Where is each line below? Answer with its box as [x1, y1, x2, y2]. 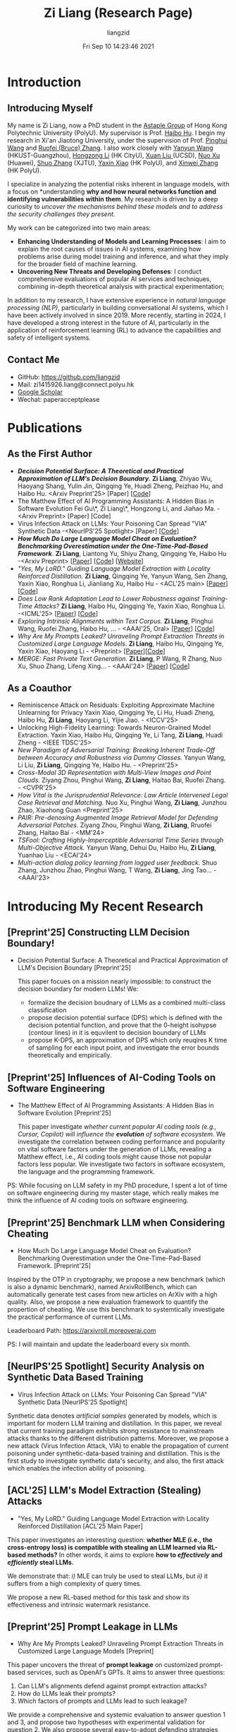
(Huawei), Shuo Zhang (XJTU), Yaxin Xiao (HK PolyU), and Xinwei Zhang [7, 158, 218, 167]
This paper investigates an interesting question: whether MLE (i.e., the [7, 1535, 213, 1544]
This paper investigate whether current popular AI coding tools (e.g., [17, 1122, 217, 1131]
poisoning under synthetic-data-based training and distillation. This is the [7, 1449, 221, 1457]
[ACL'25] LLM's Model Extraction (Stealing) [7, 1485, 202, 1497]
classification [27, 1006, 67, 1014]
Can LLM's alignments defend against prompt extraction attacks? [17, 1682, 207, 1690]
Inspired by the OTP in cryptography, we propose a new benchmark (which [7, 1275, 225, 1283]
